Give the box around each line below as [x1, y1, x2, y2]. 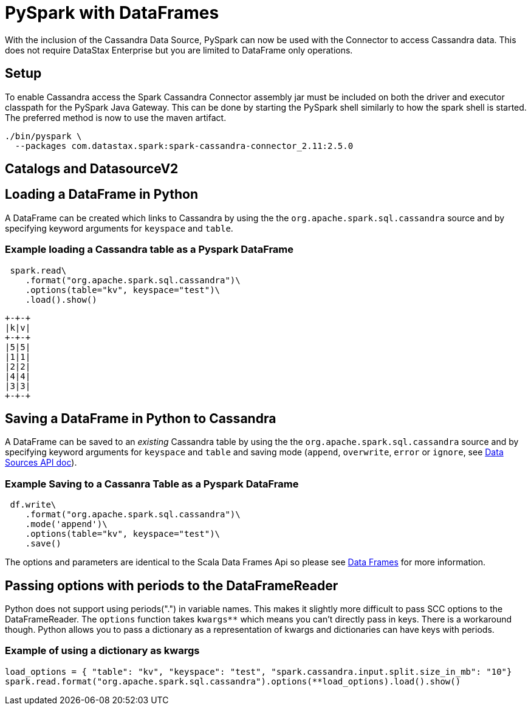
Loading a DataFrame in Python [5, 187, 199, 202]
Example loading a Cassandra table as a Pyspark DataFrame [5, 243, 294, 256]
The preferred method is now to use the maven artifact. [5, 112, 227, 123]
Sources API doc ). [5, 457, 77, 468]
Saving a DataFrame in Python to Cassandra [5, 411, 276, 427]
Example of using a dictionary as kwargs [5, 644, 200, 657]
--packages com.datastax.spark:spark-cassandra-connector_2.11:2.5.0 [15, 140, 354, 151]
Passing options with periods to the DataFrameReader [5, 577, 338, 593]
